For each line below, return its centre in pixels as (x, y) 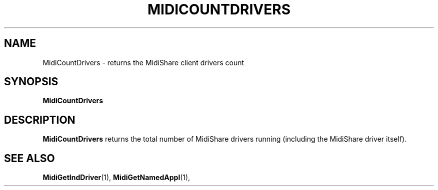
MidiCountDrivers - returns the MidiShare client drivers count (143, 62)
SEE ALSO (29, 158)
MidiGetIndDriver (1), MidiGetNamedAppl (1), (116, 178)
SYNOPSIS (31, 82)
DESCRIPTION (40, 120)
